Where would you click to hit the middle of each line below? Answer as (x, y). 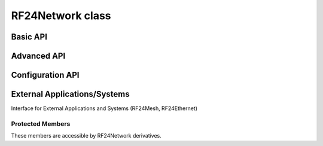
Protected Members (41, 124)
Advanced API (38, 56)
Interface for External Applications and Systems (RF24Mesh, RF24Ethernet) (104, 108)
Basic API (29, 37)
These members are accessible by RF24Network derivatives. (86, 136)
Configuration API (45, 75)
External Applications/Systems (70, 94)
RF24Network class (61, 16)
